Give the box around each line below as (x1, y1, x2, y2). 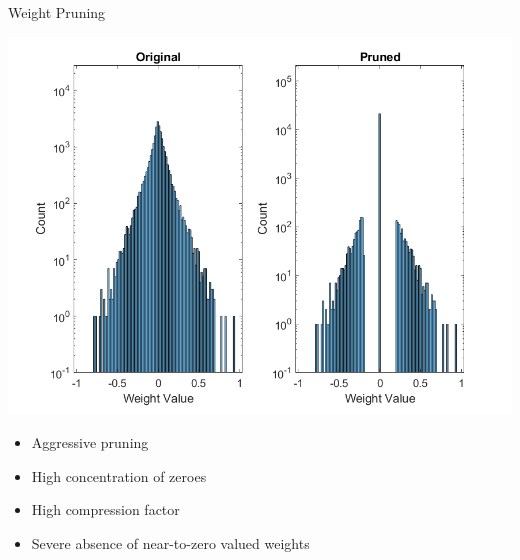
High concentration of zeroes (31, 465, 207, 486)
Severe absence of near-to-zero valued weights (31, 532, 310, 553)
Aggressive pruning (31, 432, 149, 453)
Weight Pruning (8, 2, 106, 22)
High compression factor (31, 499, 180, 520)
